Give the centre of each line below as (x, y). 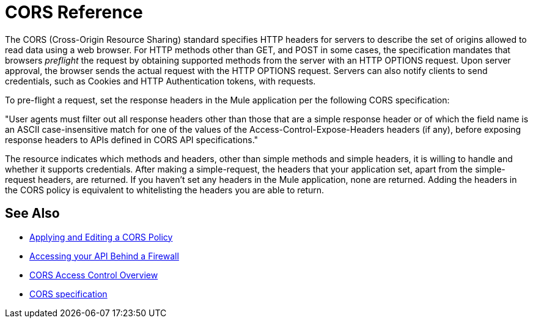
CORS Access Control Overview (94, 275)
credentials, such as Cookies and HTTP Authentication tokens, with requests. (160, 81)
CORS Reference (74, 12)
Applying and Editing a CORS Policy (101, 237)
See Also (32, 213)
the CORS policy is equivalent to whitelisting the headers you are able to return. (165, 190)
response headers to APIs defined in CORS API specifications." (132, 139)
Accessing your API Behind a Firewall (104, 256)
